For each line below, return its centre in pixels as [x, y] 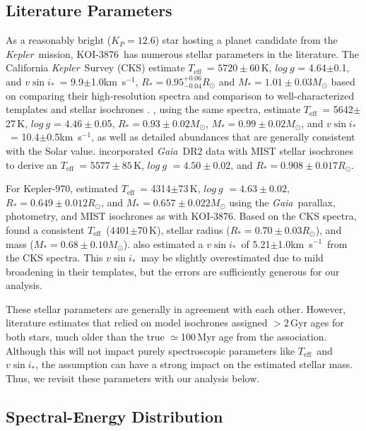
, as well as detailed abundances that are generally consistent [223, 137]
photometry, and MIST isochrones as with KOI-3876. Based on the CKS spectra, [181, 216]
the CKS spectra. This [54, 258]
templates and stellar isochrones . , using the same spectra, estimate [153, 109]
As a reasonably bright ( [59, 40]
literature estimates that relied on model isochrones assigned [137, 323]
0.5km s [64, 137]
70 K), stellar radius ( [184, 229]
